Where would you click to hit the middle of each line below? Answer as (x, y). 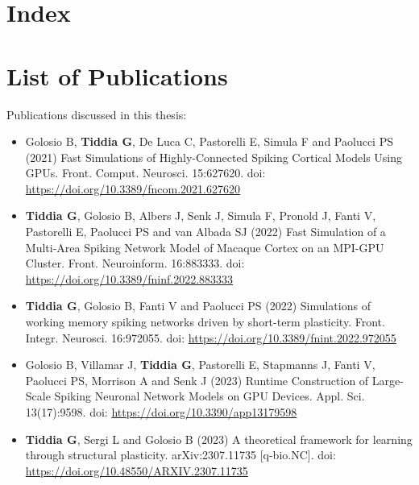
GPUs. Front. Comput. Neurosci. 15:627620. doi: (145, 173)
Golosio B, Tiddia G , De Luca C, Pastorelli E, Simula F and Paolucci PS (209, 141)
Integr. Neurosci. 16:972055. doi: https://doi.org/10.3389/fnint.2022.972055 (211, 337)
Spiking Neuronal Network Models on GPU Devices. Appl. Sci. (209, 396)
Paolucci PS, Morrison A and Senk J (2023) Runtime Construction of (197, 380)
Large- (388, 380)
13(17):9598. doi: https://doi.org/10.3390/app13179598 (161, 412)
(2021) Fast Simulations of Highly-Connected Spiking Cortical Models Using (214, 157)
